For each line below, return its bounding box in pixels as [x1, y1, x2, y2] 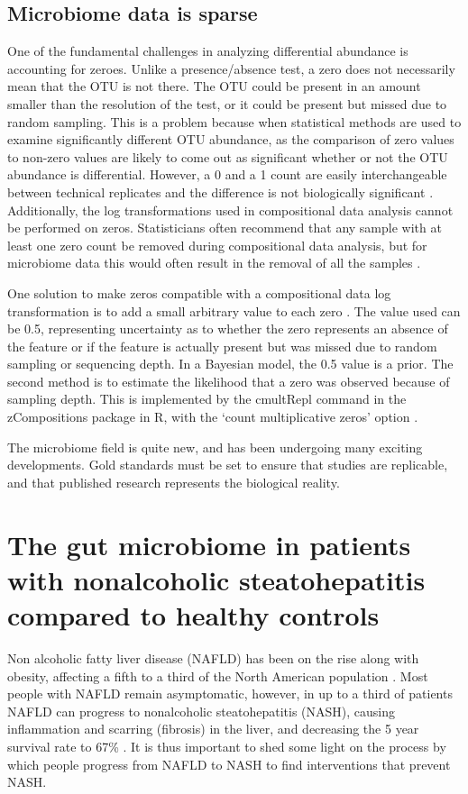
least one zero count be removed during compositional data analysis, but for [7, 235, 427, 254]
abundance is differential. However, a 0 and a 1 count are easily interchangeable [7, 165, 447, 184]
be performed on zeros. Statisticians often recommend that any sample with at [7, 218, 442, 237]
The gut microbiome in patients [7, 525, 411, 562]
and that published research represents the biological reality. [7, 472, 340, 491]
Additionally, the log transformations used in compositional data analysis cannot [7, 200, 454, 219]
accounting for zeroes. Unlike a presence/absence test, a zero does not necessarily [7, 59, 455, 78]
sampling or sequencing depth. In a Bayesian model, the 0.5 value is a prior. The [7, 354, 454, 373]
